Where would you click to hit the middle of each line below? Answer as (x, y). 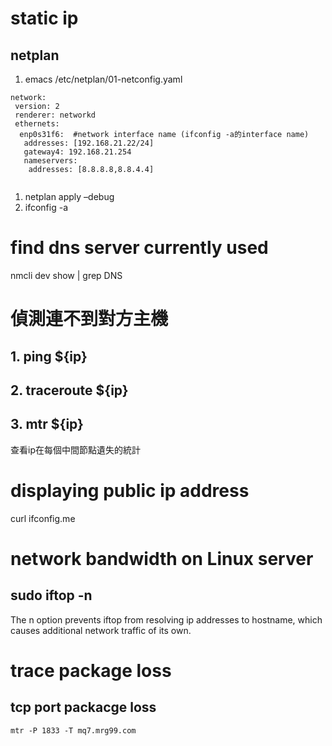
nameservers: (50, 161)
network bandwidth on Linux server (162, 558)
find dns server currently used (139, 248)
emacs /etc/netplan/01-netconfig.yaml (103, 79)
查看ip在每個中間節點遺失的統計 (75, 449)
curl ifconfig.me (43, 518)
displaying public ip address (130, 490)
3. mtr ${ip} (47, 424)
